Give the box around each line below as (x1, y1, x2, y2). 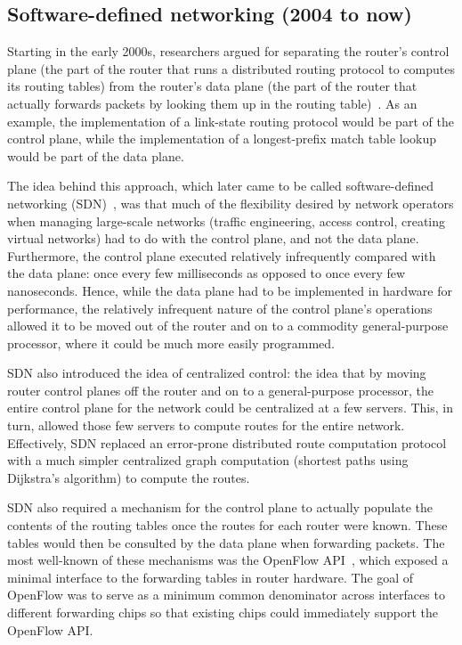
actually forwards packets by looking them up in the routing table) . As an (7, 94, 417, 112)
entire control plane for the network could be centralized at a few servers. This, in (7, 398, 453, 417)
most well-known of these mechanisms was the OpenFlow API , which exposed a (7, 551, 449, 569)
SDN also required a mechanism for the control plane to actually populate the (7, 498, 434, 517)
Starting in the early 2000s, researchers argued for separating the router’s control (7, 42, 450, 61)
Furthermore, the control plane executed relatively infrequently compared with (7, 246, 436, 265)
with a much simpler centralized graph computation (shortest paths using (7, 451, 409, 469)
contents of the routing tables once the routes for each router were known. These (7, 516, 448, 535)
